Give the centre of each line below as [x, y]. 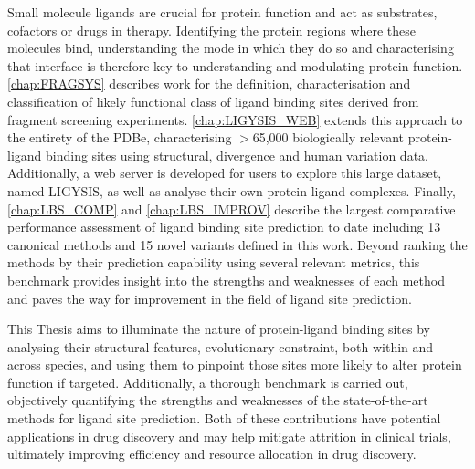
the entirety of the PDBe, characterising [120, 137]
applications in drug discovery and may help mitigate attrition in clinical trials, [229, 436]
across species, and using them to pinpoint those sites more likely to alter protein [235, 365]
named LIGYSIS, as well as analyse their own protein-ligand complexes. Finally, [232, 190]
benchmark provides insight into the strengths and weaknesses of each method [226, 280]
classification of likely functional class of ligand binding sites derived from [213, 101]
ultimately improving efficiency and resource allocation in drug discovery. [212, 454]
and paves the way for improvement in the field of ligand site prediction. [210, 298]
